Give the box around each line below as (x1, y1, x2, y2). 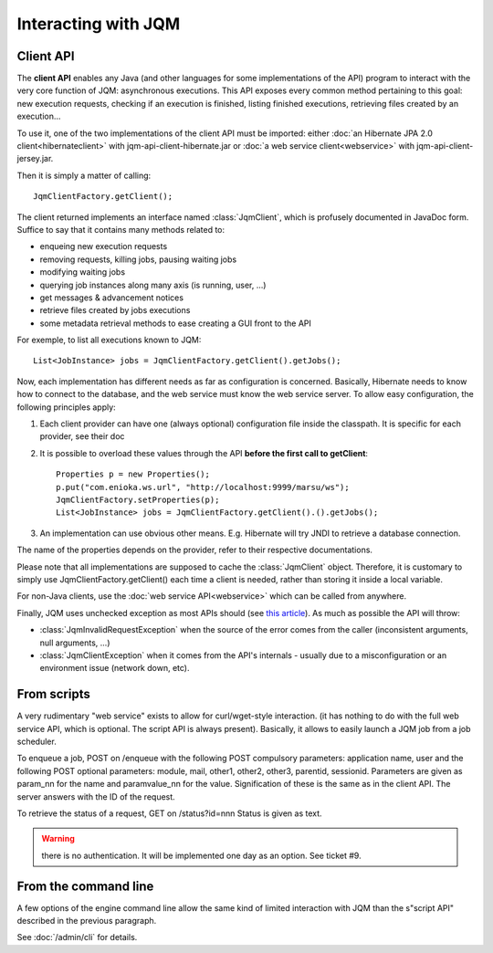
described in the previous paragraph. (16, 916, 157, 927)
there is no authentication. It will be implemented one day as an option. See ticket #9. (41, 850, 362, 861)
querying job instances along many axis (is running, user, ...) (39, 279, 267, 290)
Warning (41, 833, 75, 844)
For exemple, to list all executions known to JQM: (16, 334, 202, 346)
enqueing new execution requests (39, 241, 168, 252)
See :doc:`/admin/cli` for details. (16, 932, 138, 943)
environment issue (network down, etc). (39, 663, 190, 674)
